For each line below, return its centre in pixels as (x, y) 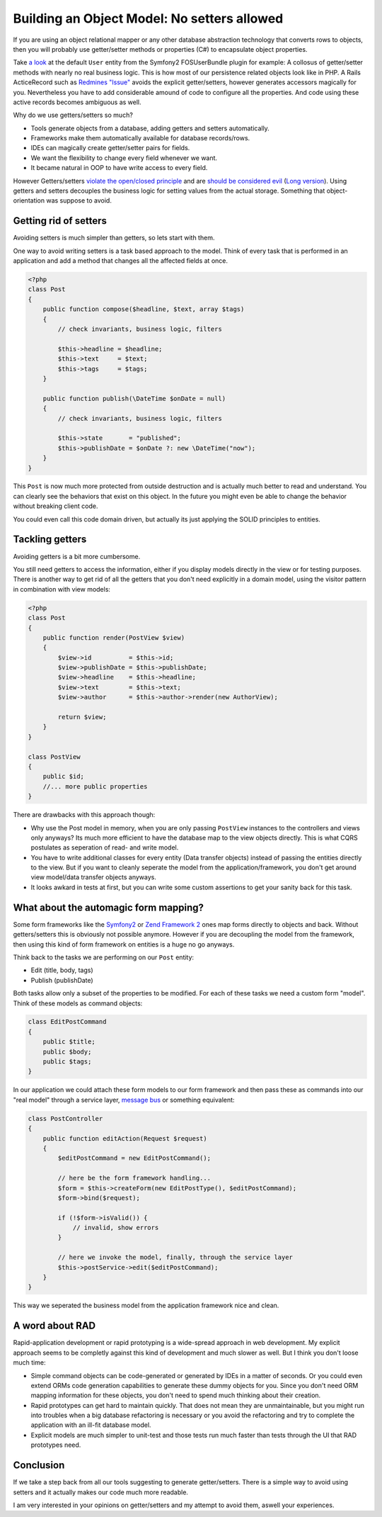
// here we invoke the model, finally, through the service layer (175, 1257)
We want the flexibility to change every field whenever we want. (124, 158)
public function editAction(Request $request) (125, 1138)
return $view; (82, 717)
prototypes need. (56, 1445)
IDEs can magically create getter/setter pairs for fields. (110, 148)
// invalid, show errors (116, 1228)
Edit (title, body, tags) (62, 970)
